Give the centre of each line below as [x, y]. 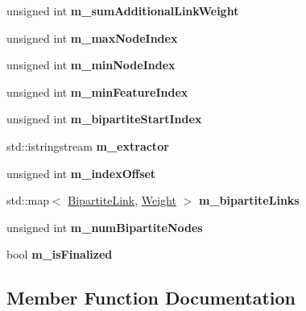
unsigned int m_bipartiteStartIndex [104, 119]
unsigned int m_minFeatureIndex [97, 91]
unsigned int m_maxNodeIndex [92, 37]
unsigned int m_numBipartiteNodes [105, 227]
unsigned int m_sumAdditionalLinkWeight [123, 10]
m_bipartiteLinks [249, 200]
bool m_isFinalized [60, 254]
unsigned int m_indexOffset [81, 173]
